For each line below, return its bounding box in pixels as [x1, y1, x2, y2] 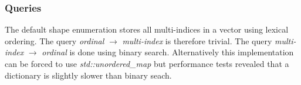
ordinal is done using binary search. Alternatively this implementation [42, 46, 294, 58]
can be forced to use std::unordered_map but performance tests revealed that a [5, 58, 289, 69]
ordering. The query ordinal [5, 34, 104, 47]
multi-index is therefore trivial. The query [122, 34, 272, 47]
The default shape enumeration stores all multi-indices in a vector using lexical [5, 23, 289, 36]
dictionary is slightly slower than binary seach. [5, 69, 172, 81]
